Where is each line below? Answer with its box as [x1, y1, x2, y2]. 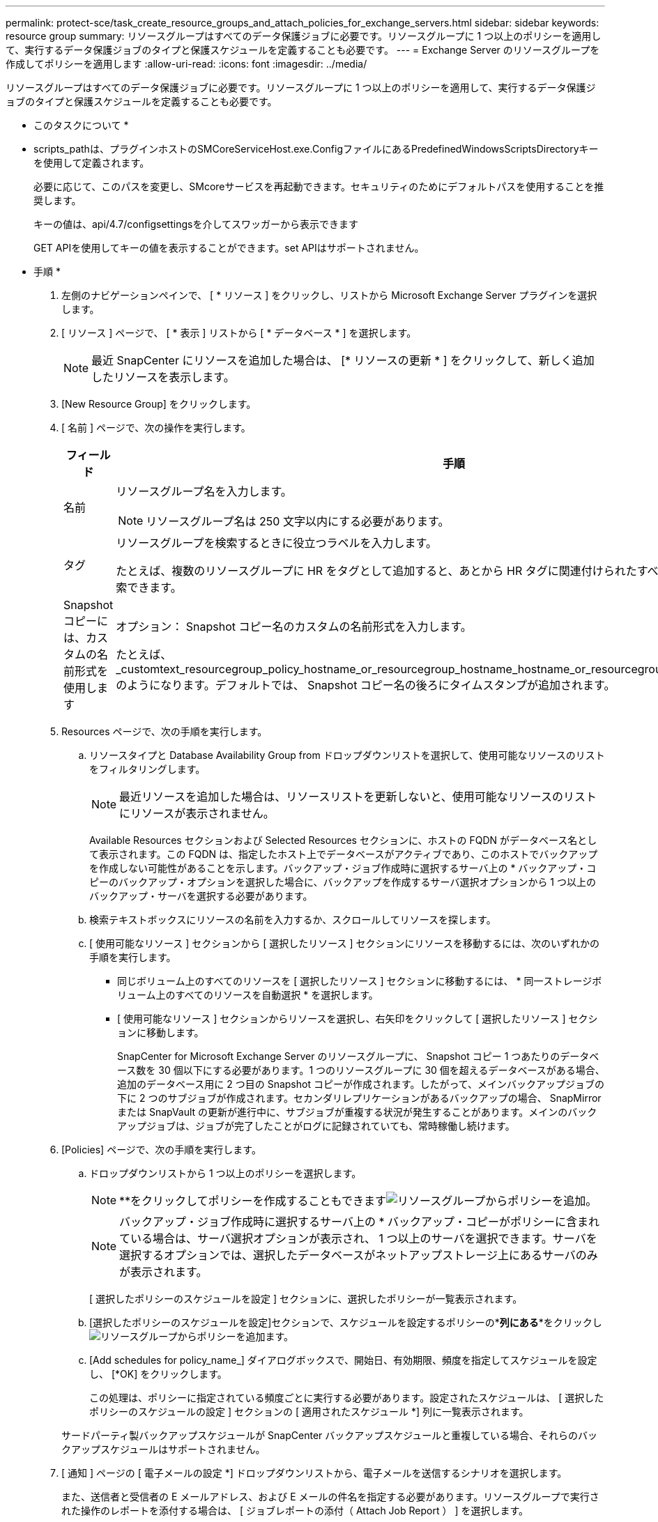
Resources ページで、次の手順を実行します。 [61, 725, 268, 737]
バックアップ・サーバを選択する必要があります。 [89, 890, 313, 902]
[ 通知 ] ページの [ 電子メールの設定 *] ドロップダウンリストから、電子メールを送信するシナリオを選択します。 [61, 1467, 567, 1479]
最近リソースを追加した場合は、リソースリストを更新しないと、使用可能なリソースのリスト [119, 790, 597, 804]
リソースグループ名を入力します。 [116, 484, 292, 498]
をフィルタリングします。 [89, 763, 206, 775]
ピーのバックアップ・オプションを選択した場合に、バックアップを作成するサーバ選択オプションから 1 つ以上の [89, 876, 597, 888]
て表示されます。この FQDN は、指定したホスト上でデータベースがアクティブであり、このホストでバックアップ [89, 848, 598, 860]
